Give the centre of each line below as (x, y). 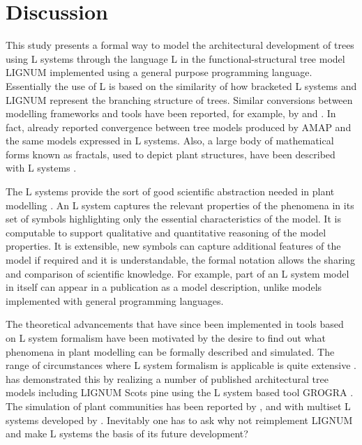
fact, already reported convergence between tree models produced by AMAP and (179, 127)
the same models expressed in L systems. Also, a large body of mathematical (170, 141)
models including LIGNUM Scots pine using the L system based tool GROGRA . (180, 392)
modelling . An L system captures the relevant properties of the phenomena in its (180, 205)
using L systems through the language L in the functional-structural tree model (175, 58)
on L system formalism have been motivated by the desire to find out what (166, 338)
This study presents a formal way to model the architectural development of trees (180, 45)
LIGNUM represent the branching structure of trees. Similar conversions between (179, 99)
